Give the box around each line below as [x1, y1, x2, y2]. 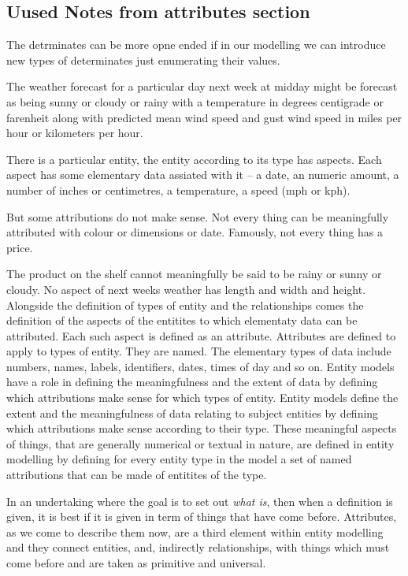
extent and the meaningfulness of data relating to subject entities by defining [6, 404, 379, 421]
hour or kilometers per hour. [6, 124, 143, 141]
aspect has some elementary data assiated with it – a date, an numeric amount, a [6, 166, 399, 183]
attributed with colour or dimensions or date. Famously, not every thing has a [6, 224, 383, 240]
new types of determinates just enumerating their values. [6, 51, 280, 68]
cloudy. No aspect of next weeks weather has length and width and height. [6, 281, 366, 297]
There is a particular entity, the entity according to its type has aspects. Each [6, 151, 382, 167]
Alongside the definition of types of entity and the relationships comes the [6, 296, 364, 313]
